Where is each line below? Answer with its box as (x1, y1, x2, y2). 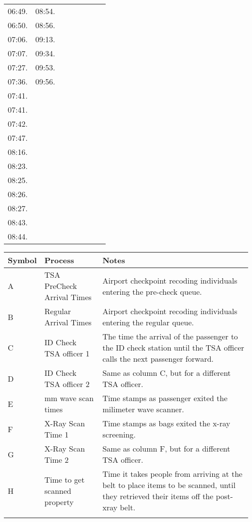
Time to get (44, 473, 85, 485)
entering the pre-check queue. (102, 286, 202, 297)
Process (44, 254, 74, 266)
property (44, 496, 74, 507)
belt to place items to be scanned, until (102, 479, 236, 490)
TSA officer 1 (44, 347, 90, 359)
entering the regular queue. (102, 317, 194, 328)
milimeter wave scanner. (102, 404, 184, 415)
